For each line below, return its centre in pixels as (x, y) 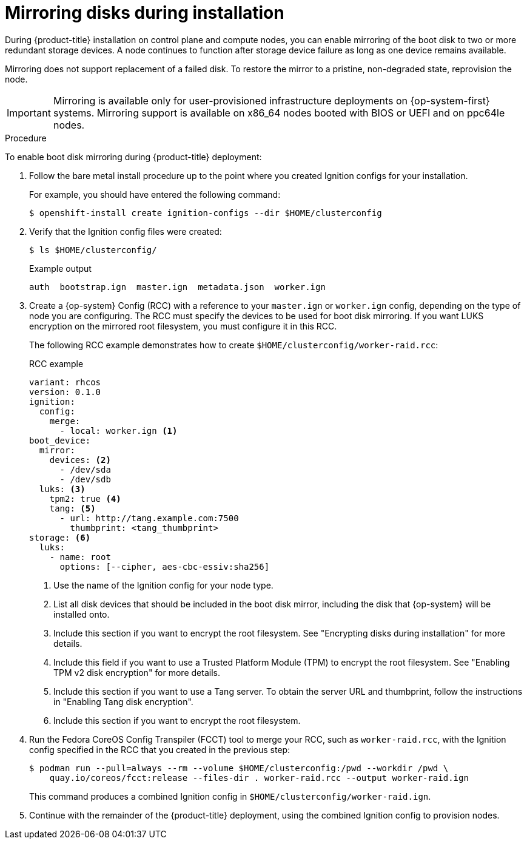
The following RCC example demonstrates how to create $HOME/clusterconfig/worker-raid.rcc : (234, 345)
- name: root (80, 557)
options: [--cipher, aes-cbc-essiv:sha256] (165, 566)
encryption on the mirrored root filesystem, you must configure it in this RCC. (183, 326)
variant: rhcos (65, 382)
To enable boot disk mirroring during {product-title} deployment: (133, 157)
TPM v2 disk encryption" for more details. (137, 672)
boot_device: (60, 440)
